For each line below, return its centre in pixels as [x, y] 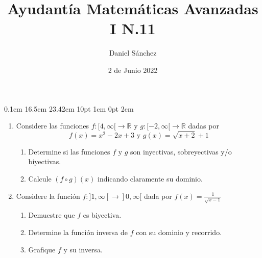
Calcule [40, 179]
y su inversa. [83, 249]
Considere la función [48, 196]
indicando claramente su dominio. [150, 179]
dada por [158, 196]
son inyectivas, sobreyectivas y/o [181, 151]
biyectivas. [45, 161]
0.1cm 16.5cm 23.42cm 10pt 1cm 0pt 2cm [69, 108]
